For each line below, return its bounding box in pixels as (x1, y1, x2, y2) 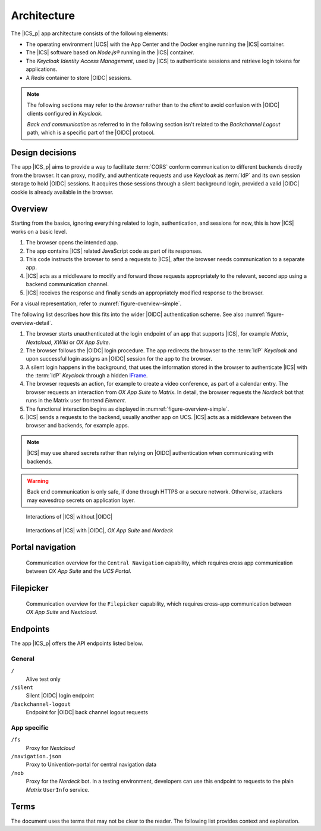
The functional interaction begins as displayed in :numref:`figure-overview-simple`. (26, 405, 229, 413)
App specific (11, 723, 49, 731)
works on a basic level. (11, 228, 68, 235)
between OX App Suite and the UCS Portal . (26, 568, 132, 575)
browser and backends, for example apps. (26, 422, 130, 429)
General (11, 655, 35, 663)
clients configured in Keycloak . (27, 110, 103, 117)
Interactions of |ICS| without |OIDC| (26, 513, 113, 520)
